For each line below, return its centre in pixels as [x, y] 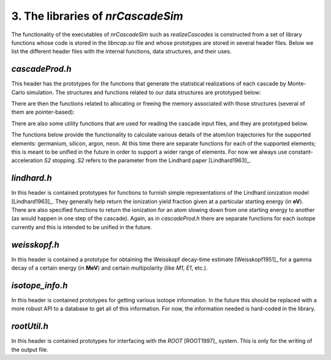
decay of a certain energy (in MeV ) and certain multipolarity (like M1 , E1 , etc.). [109, 268]
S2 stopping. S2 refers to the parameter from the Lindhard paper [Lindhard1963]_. [147, 160]
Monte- [297, 84]
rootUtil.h [30, 327]
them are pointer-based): [43, 112]
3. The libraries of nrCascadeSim [97, 16]
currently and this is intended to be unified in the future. [82, 227]
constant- [301, 152]
